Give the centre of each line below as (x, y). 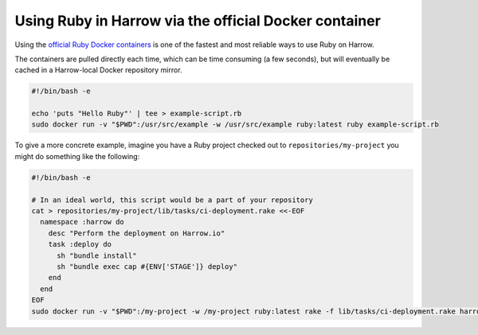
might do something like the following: (77, 156)
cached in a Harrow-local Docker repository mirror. (98, 70)
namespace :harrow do (82, 222)
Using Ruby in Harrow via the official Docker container (198, 21)
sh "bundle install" (97, 255)
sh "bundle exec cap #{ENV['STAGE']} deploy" (147, 266)
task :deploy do (80, 244)
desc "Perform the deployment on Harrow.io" (137, 233)
